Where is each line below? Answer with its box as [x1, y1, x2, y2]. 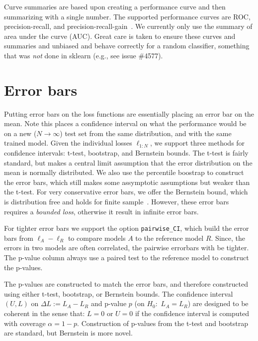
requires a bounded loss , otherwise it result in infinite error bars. [4, 206, 199, 216]
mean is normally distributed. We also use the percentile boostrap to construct [4, 167, 244, 177]
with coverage [4, 318, 46, 328]
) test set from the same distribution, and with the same [60, 128, 232, 138]
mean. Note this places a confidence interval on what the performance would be [4, 118, 247, 129]
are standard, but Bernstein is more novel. [4, 328, 133, 338]
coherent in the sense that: [4, 308, 85, 319]
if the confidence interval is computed [135, 308, 250, 319]
